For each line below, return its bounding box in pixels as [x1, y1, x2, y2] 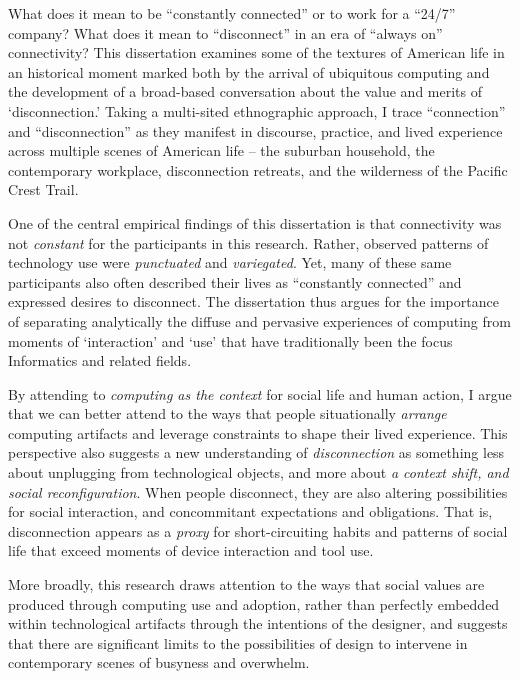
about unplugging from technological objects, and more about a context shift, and [8, 462, 509, 483]
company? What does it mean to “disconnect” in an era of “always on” [8, 22, 443, 43]
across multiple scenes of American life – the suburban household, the [8, 140, 435, 161]
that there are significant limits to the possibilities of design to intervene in [8, 632, 468, 653]
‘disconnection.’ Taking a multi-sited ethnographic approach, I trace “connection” [8, 100, 506, 121]
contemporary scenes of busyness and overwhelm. [8, 652, 310, 673]
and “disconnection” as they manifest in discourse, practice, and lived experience [8, 120, 503, 141]
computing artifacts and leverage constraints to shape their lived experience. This [8, 422, 508, 443]
